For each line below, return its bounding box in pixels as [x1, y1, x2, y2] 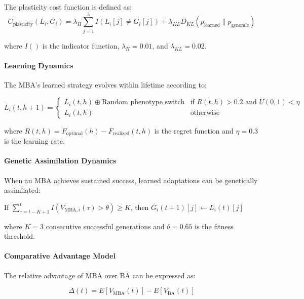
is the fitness [195, 221, 234, 231]
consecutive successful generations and [46, 221, 165, 231]
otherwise [190, 109, 220, 117]
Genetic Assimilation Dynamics [4, 155, 117, 166]
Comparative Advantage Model [4, 250, 116, 261]
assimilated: [4, 185, 41, 195]
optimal [66, 131, 83, 137]
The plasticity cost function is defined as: [4, 2, 132, 12]
